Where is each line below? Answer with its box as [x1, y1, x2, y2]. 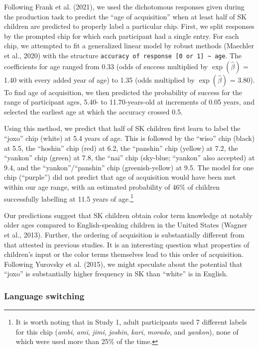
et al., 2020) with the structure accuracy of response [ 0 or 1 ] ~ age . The [4, 50, 242, 60]
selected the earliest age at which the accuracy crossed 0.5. [4, 106, 183, 116]
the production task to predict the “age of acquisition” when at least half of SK [4, 11, 247, 21]
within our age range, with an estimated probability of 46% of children [4, 181, 220, 192]
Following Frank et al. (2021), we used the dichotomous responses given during [4, 1, 245, 11]
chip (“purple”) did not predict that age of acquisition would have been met [4, 172, 236, 182]
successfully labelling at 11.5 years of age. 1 [4, 192, 133, 204]
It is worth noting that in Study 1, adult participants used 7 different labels [15, 317, 247, 327]
